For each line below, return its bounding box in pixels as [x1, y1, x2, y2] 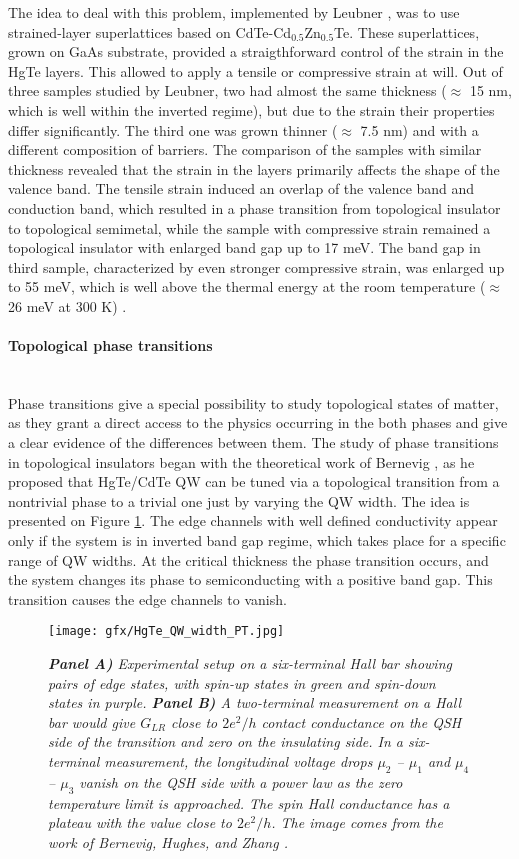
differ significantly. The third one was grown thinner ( [8, 119, 338, 140]
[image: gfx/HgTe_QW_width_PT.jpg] [48, 624, 285, 639]
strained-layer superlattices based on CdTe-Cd [8, 21, 292, 42]
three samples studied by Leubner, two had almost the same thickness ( [8, 80, 447, 101]
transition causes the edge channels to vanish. [8, 588, 287, 609]
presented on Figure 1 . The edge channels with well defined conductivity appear [8, 510, 498, 531]
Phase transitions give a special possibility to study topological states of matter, [8, 392, 499, 413]
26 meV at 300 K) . [8, 295, 127, 316]
